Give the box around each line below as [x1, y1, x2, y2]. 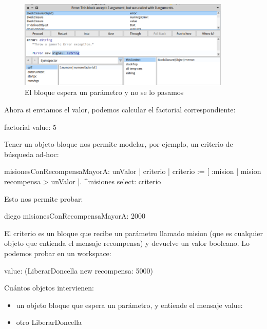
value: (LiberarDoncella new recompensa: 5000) [4, 265, 153, 276]
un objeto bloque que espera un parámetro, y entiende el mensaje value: [16, 299, 243, 310]
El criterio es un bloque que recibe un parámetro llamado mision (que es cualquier [4, 227, 263, 238]
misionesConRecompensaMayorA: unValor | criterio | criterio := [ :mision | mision [4, 166, 261, 177]
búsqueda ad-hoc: [4, 148, 59, 159]
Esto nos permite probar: [4, 193, 83, 204]
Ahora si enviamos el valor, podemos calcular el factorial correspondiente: [4, 104, 236, 115]
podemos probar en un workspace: [4, 247, 111, 258]
